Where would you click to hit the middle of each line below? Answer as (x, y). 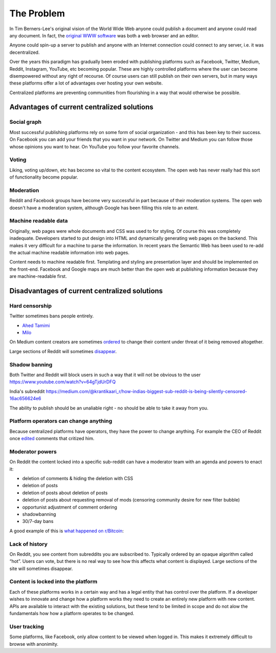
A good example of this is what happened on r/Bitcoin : (67, 531)
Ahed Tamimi (36, 325)
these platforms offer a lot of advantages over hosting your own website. (86, 83)
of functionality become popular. (44, 177)
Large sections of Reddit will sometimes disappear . (63, 351)
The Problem (37, 13)
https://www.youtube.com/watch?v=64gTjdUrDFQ (63, 382)
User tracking (27, 626)
